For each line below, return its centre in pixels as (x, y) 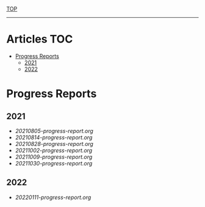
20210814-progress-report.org (54, 137)
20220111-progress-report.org (53, 197)
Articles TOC (40, 39)
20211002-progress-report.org (54, 150)
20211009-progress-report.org (54, 157)
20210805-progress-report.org (54, 131)
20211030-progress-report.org (54, 163)
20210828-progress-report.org (54, 143)
